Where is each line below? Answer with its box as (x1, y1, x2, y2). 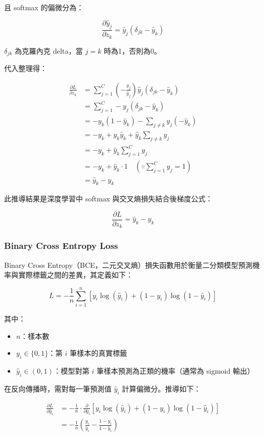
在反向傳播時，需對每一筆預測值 (4, 383, 112, 394)
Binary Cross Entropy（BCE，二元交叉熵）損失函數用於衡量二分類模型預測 (4, 259, 253, 270)
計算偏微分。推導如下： (122, 383, 201, 394)
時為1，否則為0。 (103, 45, 161, 56)
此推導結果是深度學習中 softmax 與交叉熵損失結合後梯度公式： (4, 193, 213, 204)
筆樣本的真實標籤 (70, 348, 127, 358)
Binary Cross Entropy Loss (4, 239, 118, 252)
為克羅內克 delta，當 (14, 45, 83, 56)
